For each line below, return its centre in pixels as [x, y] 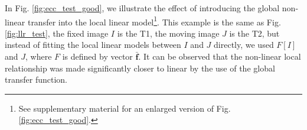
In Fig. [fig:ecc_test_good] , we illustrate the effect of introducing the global [142, 8]
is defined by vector [97, 56]
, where [39, 56]
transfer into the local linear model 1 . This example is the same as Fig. [154, 21]
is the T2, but [254, 33]
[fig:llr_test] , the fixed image [57, 33]
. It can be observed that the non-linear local [220, 56]
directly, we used [244, 45]
